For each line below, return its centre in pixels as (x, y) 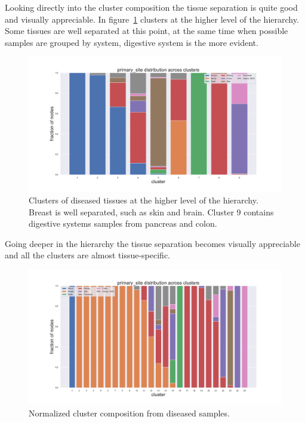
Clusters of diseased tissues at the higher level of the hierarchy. (144, 200)
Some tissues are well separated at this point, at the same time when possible (147, 31)
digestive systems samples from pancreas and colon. (123, 223)
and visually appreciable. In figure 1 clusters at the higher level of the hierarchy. (152, 19)
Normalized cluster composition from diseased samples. (129, 413)
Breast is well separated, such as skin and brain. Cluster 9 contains (151, 211)
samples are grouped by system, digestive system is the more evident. (132, 42)
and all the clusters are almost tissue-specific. (88, 255)
